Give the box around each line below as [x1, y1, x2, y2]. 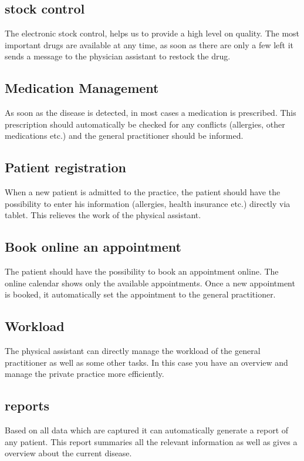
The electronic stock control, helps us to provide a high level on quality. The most [5, 27, 300, 39]
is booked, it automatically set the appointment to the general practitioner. [5, 288, 276, 300]
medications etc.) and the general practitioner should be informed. [5, 129, 244, 142]
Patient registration [5, 158, 126, 176]
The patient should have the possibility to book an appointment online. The [5, 265, 279, 278]
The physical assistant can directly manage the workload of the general [5, 345, 261, 357]
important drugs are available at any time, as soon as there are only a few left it [5, 38, 294, 51]
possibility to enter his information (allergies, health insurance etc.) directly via [5, 197, 291, 209]
